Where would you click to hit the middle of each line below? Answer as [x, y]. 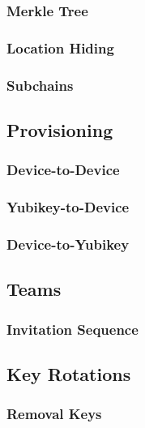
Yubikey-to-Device [68, 207]
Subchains [40, 85]
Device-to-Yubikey [68, 244]
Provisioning [60, 129]
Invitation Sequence [72, 329]
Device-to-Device [63, 170]
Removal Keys [54, 414]
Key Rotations [69, 373]
